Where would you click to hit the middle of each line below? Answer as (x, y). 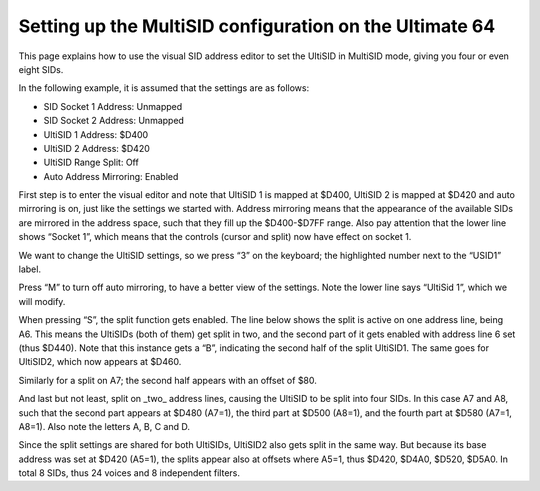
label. (30, 269)
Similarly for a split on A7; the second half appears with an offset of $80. (167, 380)
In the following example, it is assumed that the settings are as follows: (164, 88)
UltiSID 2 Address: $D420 (96, 148)
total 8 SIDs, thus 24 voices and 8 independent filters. (129, 473)
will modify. (42, 301)
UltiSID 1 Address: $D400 (96, 134)
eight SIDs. (41, 69)
